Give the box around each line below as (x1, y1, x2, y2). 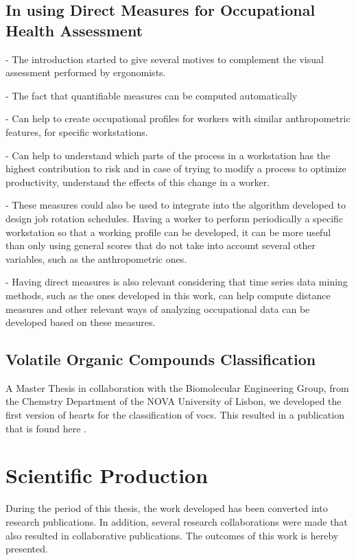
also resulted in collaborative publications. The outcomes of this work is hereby (5, 528, 339, 542)
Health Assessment (5, 19, 143, 40)
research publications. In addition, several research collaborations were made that (5, 514, 348, 528)
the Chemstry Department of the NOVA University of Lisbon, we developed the (5, 394, 342, 408)
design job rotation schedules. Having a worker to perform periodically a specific (5, 211, 344, 225)
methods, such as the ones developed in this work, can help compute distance (5, 288, 331, 302)
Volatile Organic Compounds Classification (5, 349, 316, 370)
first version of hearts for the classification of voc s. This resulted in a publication (5, 408, 344, 422)
